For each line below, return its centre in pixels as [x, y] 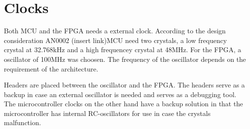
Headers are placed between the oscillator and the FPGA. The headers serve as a [125, 85]
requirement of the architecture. [51, 68]
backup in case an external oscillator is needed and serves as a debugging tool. [120, 94]
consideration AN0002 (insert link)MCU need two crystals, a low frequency [116, 40]
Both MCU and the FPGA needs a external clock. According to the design [115, 31]
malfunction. [23, 122]
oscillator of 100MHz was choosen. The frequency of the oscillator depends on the [125, 59]
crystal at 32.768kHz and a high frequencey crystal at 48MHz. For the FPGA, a [123, 50]
